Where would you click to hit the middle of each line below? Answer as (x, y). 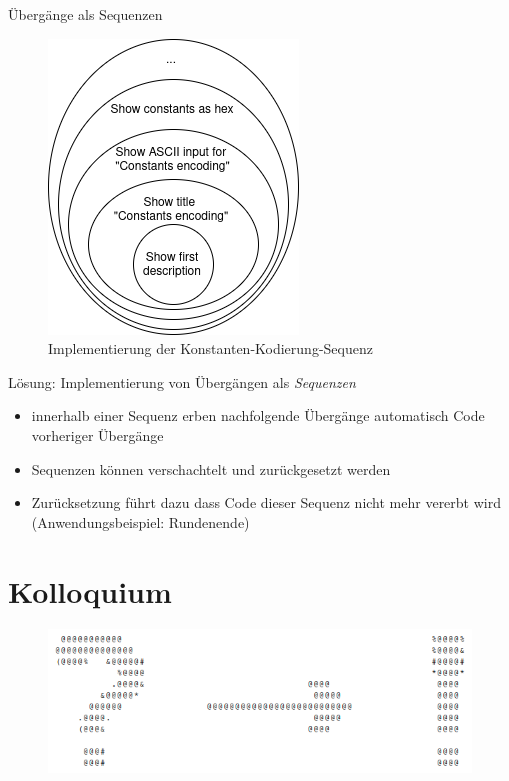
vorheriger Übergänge (97, 434)
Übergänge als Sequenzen (85, 14)
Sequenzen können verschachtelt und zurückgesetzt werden (211, 468)
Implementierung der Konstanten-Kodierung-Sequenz (210, 348)
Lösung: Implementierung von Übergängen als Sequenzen (182, 381)
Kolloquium (90, 590)
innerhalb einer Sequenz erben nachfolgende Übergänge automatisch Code (258, 415)
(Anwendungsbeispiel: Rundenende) (140, 521)
